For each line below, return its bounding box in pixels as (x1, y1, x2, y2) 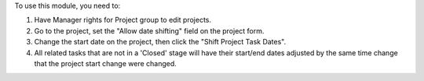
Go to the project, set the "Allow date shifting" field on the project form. (34, 26, 265, 35)
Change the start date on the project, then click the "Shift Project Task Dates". (34, 37, 287, 47)
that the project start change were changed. (34, 58, 177, 68)
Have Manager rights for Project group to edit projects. (34, 16, 212, 25)
